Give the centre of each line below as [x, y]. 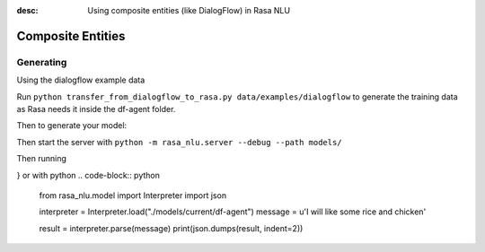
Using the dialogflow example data [81, 80]
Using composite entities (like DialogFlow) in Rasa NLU [189, 10]
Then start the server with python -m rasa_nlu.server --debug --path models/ [179, 142]
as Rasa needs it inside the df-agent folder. [96, 109]
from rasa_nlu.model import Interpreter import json [133, 195]
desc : [27, 10]
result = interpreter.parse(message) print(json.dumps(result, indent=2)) [171, 228]
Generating [42, 62]
